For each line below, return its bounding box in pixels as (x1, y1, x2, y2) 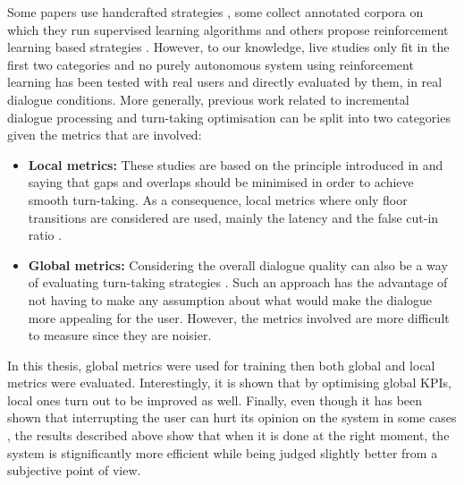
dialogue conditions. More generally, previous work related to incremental (7, 89, 409, 108)
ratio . (28, 225, 63, 244)
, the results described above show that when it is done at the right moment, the (7, 426, 450, 445)
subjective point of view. (7, 461, 141, 480)
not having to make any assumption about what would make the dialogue (28, 290, 433, 309)
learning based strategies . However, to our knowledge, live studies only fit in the (7, 38, 450, 56)
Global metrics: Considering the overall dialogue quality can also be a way (28, 255, 448, 274)
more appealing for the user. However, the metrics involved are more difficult (28, 308, 450, 327)
